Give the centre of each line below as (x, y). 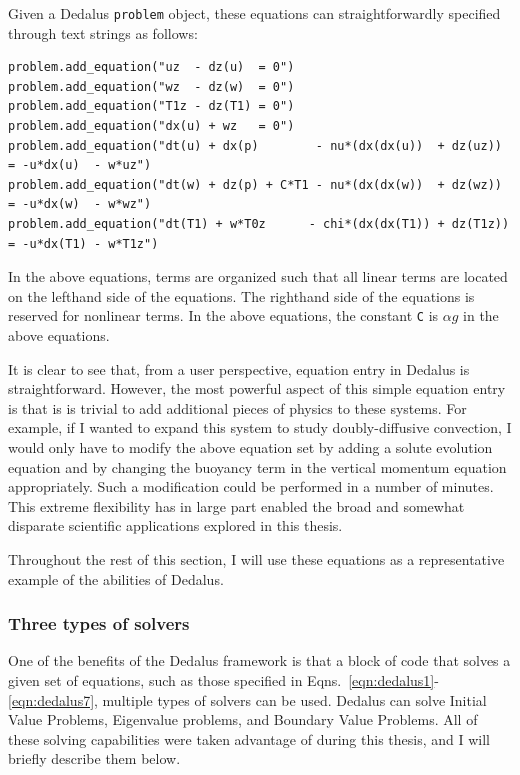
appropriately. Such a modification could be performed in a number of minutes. (251, 486)
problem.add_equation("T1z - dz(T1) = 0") (151, 106)
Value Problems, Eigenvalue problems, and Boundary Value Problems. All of (243, 719)
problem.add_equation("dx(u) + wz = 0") (151, 126)
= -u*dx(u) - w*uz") (80, 165)
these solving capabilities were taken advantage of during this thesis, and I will (249, 738)
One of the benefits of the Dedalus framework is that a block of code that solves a (259, 660)
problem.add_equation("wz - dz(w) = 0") (151, 86)
